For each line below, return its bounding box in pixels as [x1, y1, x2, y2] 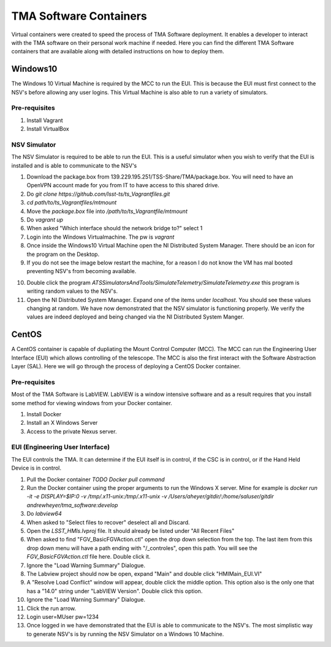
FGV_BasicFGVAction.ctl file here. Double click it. [26, 553, 151, 560]
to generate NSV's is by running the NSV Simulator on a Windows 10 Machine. [26, 630, 224, 638]
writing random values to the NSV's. [26, 287, 118, 295]
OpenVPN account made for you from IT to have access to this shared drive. [26, 182, 220, 189]
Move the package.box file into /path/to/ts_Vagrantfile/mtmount [26, 207, 188, 215]
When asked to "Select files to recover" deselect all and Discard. [26, 519, 190, 526]
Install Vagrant [26, 117, 64, 124]
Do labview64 [26, 510, 62, 517]
